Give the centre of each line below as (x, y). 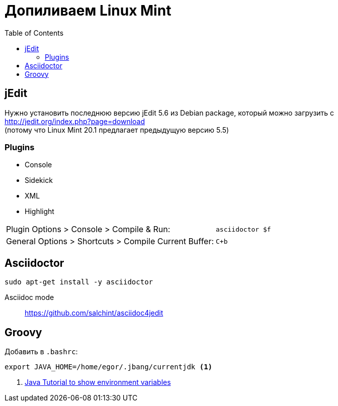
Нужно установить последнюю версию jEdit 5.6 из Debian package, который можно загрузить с (170, 113)
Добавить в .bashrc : (41, 352)
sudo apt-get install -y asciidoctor (79, 282)
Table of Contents (34, 33)
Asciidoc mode (29, 297)
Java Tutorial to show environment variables (98, 382)
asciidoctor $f (243, 229)
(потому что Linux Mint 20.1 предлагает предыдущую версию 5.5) (117, 130)
